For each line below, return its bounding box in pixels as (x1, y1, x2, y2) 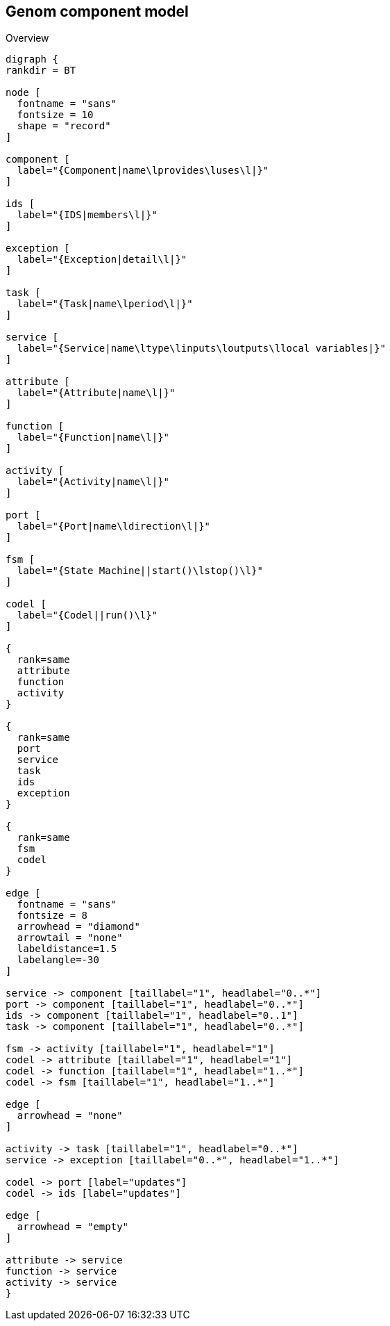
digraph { (6, 54, 58, 65)
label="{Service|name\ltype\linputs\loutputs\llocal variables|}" (17, 343, 386, 354)
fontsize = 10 (17, 109, 94, 121)
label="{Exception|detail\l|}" (17, 254, 187, 265)
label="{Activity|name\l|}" (17, 476, 170, 488)
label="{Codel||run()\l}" (17, 609, 158, 621)
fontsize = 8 (17, 910, 88, 922)
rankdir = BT (6, 65, 76, 76)
